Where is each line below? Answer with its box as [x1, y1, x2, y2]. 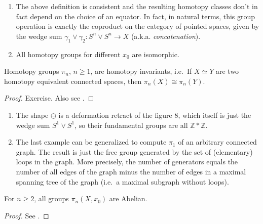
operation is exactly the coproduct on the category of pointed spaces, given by [16, 21, 259, 31]
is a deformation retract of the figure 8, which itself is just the [58, 109, 251, 120]
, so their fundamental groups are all [74, 119, 188, 130]
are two [215, 66, 239, 76]
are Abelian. [109, 193, 147, 204]
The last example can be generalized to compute [16, 137, 167, 147]
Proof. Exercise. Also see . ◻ [4, 93, 94, 103]
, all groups [34, 193, 69, 204]
